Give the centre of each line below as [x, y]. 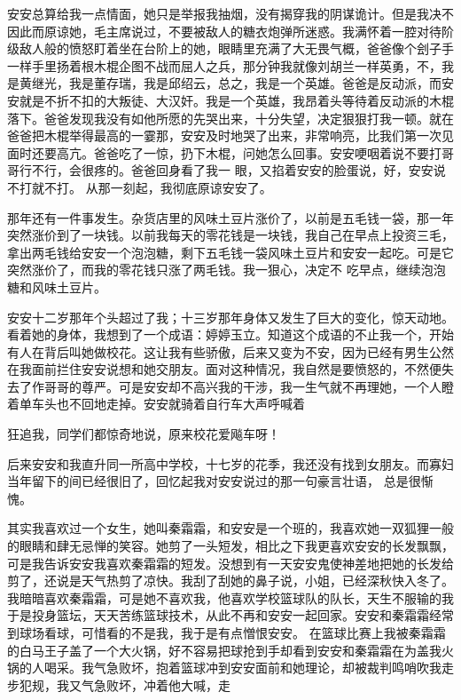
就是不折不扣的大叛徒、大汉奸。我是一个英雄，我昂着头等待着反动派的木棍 [236, 100]
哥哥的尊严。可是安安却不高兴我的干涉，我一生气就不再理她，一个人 [242, 386]
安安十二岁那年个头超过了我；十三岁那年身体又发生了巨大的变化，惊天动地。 [230, 317]
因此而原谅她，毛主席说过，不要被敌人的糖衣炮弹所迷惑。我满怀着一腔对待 [224, 31]
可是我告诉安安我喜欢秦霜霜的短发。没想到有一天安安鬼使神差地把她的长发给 [230, 563]
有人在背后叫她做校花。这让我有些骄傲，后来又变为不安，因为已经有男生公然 [230, 351]
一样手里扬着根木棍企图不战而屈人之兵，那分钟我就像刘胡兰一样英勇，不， [224, 65]
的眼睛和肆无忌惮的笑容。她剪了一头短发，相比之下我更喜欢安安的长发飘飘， [230, 546]
